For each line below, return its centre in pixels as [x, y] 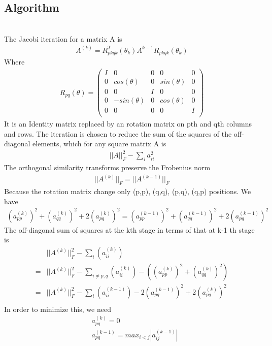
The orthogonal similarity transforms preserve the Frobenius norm [107, 167]
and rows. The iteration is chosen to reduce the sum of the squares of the [118, 133]
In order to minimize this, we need [58, 309]
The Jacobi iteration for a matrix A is [63, 38]
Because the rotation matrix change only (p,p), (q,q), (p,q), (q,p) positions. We [128, 191]
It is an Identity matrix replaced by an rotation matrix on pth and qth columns [128, 124]
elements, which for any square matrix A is [99, 144]
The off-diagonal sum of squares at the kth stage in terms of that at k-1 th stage [129, 229]
